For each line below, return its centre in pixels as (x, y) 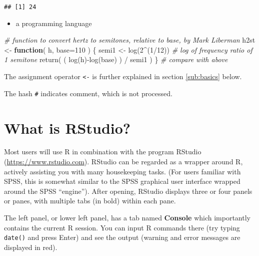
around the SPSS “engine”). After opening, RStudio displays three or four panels (128, 191)
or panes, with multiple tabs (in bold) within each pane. (90, 201)
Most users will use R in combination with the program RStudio (103, 152)
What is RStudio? (67, 127)
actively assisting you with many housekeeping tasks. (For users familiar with (122, 171)
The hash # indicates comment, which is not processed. (88, 93)
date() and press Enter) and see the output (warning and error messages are (122, 237)
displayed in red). (31, 247)
